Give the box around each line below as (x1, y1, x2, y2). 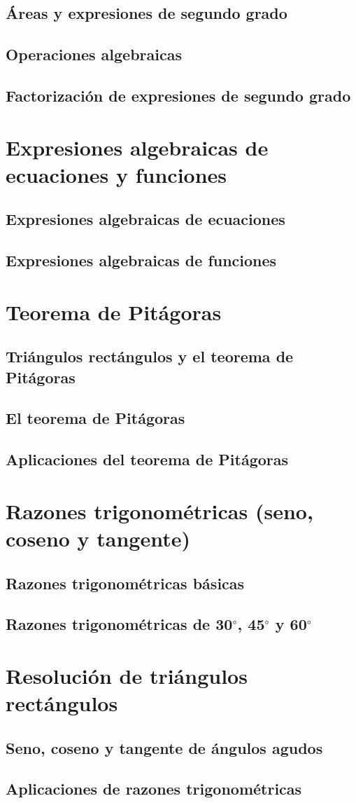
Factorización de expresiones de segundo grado (6, 84, 351, 106)
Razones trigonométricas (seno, (6, 496, 313, 525)
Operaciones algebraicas (6, 43, 182, 65)
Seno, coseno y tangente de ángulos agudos (6, 736, 323, 758)
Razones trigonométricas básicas (6, 572, 245, 593)
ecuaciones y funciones (6, 160, 227, 188)
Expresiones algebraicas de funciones (6, 249, 277, 271)
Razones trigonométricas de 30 (6, 613, 233, 635)
